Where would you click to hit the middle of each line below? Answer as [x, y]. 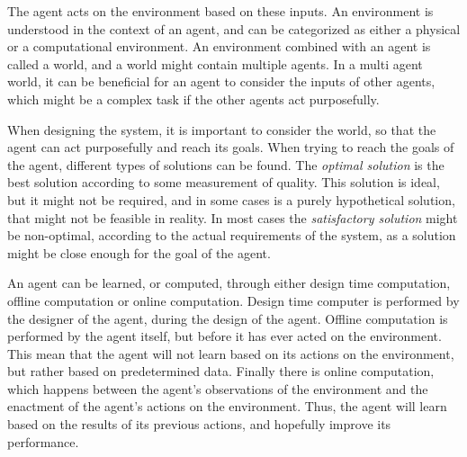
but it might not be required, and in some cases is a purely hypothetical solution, [231, 199]
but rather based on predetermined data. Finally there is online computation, [221, 371]
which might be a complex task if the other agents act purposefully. [193, 99]
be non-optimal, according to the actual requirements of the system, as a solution [232, 235]
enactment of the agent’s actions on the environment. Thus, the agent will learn [227, 406]
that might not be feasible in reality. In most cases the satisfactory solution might [233, 217]
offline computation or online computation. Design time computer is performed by [233, 300]
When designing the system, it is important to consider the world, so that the [222, 129]
